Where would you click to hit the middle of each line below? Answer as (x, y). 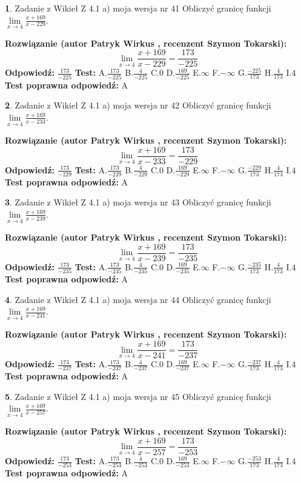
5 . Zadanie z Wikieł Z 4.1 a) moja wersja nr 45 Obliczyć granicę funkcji (138, 396)
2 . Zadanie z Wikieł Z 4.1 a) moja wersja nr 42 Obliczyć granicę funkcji (138, 105)
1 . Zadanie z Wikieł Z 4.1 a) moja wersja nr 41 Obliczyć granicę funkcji (138, 8)
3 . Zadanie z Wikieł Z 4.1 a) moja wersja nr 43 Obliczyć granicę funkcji (138, 202)
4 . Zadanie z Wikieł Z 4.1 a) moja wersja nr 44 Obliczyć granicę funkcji (138, 299)
